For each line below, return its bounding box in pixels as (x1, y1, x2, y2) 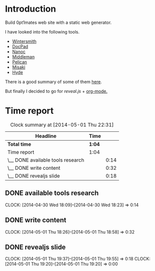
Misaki (12, 64, 26, 70)
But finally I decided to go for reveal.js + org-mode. (5, 88, 108, 94)
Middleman (12, 54, 35, 59)
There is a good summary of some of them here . (5, 79, 102, 85)
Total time (7, 141, 32, 147)
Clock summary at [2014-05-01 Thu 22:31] (10, 121, 114, 128)
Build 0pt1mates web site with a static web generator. (5, 19, 112, 25)
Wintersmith (12, 38, 37, 44)
